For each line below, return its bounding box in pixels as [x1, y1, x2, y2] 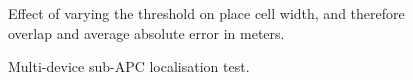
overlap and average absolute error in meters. [8, 22, 285, 43]
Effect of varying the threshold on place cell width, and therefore [8, 3, 405, 23]
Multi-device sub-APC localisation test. [8, 56, 250, 77]
